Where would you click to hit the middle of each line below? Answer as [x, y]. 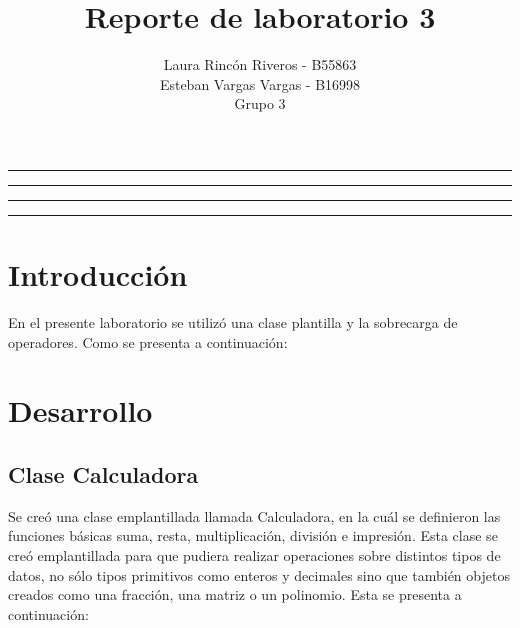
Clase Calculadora [103, 473]
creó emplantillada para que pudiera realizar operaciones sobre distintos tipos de [254, 554]
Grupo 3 [260, 103]
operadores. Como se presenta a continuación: [148, 341]
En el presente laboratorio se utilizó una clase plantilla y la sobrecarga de [233, 322]
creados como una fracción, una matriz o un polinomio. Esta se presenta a [235, 594]
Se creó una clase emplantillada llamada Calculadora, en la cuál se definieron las [254, 515]
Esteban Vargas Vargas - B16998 [260, 83]
